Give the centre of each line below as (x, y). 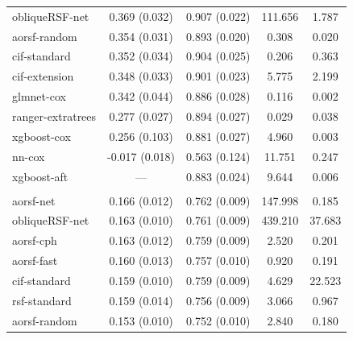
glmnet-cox (39, 96)
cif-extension (43, 76)
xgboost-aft (40, 176)
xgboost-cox (42, 136)
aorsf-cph (35, 240)
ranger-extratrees (54, 116)
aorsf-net (34, 200)
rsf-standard (42, 300)
